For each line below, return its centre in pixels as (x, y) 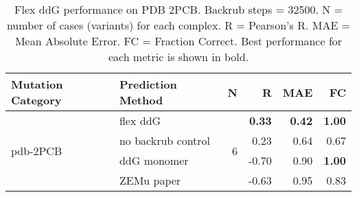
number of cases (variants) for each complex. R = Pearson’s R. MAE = (178, 25)
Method (141, 100)
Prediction (148, 84)
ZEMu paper (150, 180)
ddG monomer (154, 160)
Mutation (37, 84)
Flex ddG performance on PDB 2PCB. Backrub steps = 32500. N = (178, 9)
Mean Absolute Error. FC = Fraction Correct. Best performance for (178, 41)
